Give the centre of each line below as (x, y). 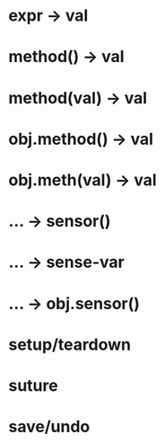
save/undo (49, 427)
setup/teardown (70, 345)
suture (34, 385)
